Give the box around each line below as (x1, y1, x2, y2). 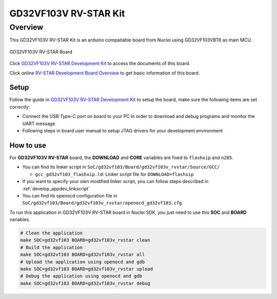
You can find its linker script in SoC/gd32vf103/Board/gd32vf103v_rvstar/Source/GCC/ (22, 164, 220, 170)
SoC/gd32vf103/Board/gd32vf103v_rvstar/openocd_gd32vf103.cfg (22, 200, 182, 206)
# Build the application (20, 244, 83, 250)
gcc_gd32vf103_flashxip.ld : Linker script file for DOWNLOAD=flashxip (35, 171, 194, 177)
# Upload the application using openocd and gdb (20, 259, 145, 265)
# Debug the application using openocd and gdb (20, 273, 142, 279)
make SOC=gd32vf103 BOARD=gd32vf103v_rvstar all (20, 252, 145, 257)
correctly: (9, 104, 30, 110)
